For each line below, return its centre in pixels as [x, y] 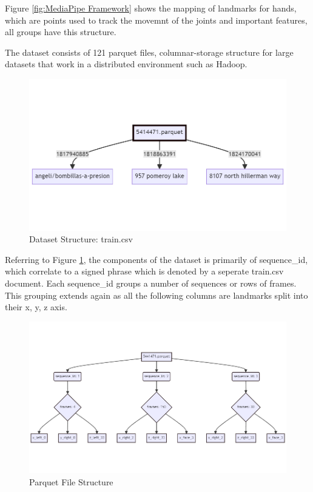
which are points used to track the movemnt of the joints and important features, [156, 20]
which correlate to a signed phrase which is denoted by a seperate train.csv [144, 271]
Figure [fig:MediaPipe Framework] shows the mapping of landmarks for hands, [151, 8]
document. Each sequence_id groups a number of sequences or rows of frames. [151, 283]
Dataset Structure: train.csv [81, 239]
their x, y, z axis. [36, 307]
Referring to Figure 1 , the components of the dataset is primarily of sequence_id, [156, 259]
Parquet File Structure [71, 481]
